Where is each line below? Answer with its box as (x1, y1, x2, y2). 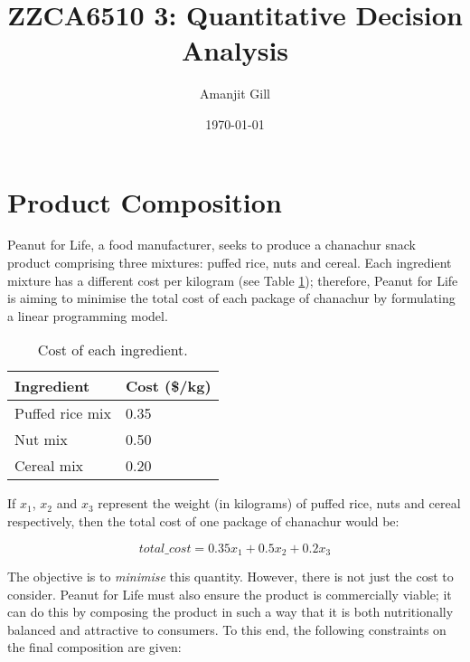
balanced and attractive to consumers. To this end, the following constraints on (7, 619, 446, 638)
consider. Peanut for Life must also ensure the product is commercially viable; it (7, 584, 452, 603)
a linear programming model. (7, 306, 168, 325)
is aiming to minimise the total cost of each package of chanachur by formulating (7, 288, 456, 307)
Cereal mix (14, 455, 84, 477)
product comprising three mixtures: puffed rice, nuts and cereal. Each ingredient (7, 253, 452, 272)
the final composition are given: (7, 638, 182, 657)
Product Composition (7, 183, 282, 220)
